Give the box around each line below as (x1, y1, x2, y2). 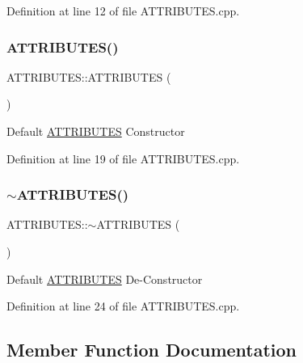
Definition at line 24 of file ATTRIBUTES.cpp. (6, 298, 240, 314)
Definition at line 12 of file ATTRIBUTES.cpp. (6, 2, 240, 19)
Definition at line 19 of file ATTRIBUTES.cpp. (6, 150, 240, 167)
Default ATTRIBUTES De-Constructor (6, 270, 203, 287)
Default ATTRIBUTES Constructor (6, 123, 185, 139)
